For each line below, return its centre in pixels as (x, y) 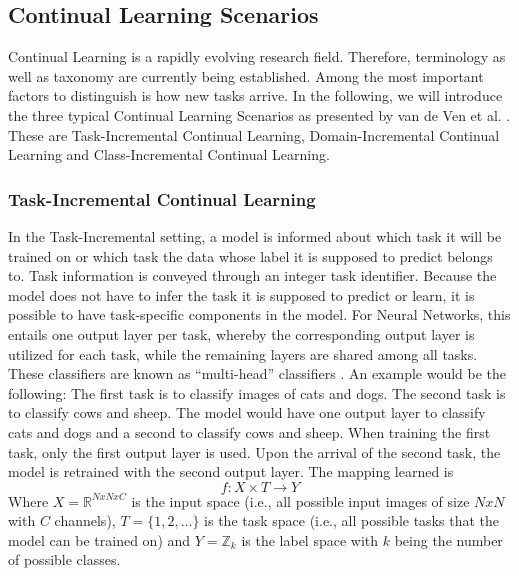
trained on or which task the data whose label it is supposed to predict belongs (250, 255)
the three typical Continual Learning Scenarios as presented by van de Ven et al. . (259, 114)
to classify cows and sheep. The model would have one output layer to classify (247, 412)
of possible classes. (64, 559)
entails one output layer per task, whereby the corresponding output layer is (241, 333)
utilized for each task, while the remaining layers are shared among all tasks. (243, 353)
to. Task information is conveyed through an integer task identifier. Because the (252, 275)
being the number (448, 539)
